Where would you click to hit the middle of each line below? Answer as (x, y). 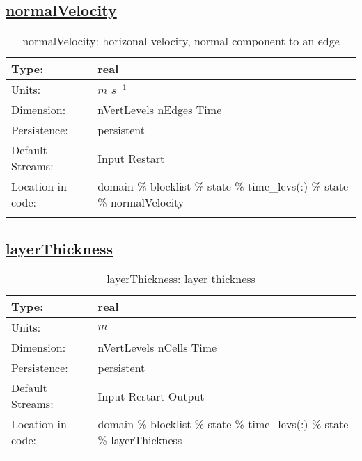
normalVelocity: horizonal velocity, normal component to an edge (181, 41)
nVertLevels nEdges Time (160, 110)
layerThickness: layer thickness (181, 279)
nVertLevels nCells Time (157, 348)
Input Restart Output (151, 396)
